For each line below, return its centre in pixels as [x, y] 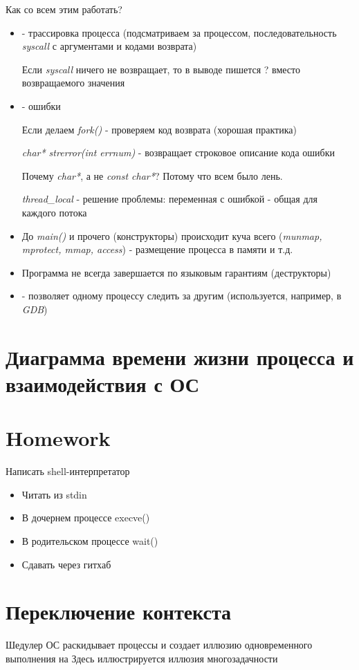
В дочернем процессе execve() [86, 518]
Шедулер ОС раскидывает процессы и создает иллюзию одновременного [159, 645]
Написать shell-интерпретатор [68, 471]
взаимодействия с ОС [102, 383]
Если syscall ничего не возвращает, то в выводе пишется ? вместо [161, 69]
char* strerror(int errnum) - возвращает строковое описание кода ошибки [178, 152]
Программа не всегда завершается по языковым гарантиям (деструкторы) [176, 272]
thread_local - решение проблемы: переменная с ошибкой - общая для [169, 199]
